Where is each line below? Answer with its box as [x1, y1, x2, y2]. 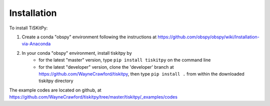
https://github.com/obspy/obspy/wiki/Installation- [157, 34, 259, 40]
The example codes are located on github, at [9, 87, 102, 93]
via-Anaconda [21, 41, 51, 47]
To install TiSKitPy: [9, 25, 48, 31]
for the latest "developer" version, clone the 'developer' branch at [38, 64, 174, 70]
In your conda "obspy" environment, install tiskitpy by [21, 50, 132, 56]
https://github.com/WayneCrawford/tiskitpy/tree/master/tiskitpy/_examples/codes [9, 94, 177, 100]
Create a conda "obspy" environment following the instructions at [21, 34, 157, 40]
